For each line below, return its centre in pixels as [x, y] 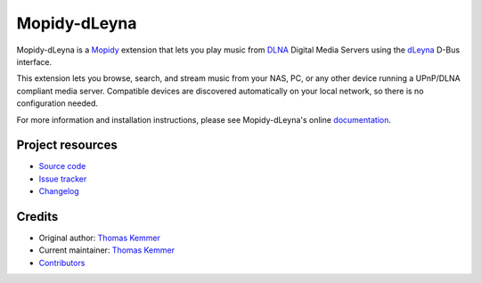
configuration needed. [57, 103]
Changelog [59, 191]
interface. [34, 61]
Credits [37, 217]
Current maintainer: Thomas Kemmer [107, 250]
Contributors [62, 263]
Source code [62, 166]
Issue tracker [63, 179]
